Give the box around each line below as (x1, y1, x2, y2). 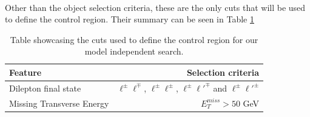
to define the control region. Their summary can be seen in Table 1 (5, 13, 254, 25)
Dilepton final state (9, 81, 81, 94)
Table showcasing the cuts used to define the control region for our (10, 33, 258, 45)
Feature (9, 65, 42, 78)
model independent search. (84, 45, 184, 58)
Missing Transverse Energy (9, 96, 109, 109)
